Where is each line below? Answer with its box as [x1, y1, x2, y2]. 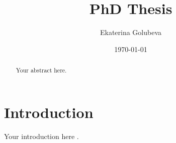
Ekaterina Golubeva [100, 27, 162, 37]
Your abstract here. [16, 66, 67, 74]
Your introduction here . [4, 130, 79, 141]
